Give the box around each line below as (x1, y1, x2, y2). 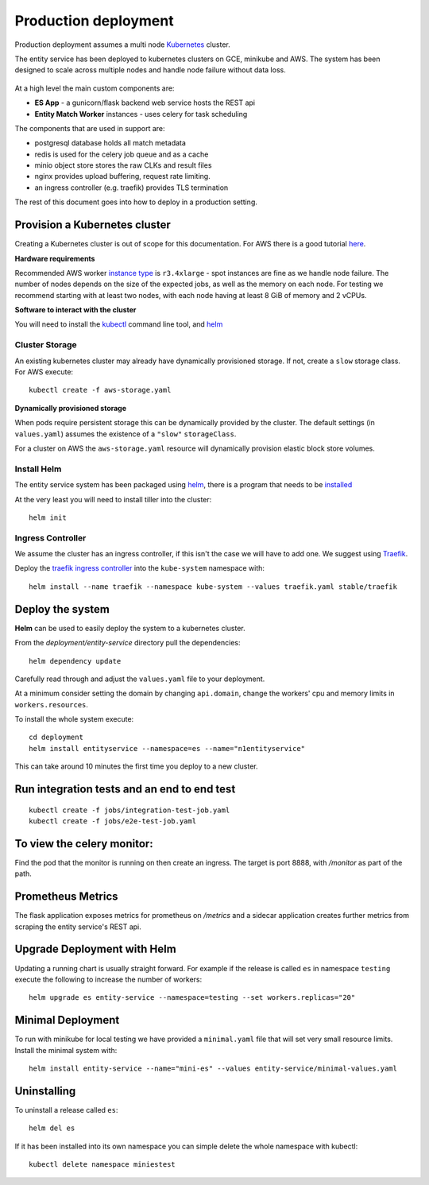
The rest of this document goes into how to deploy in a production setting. (14, 197, 258, 207)
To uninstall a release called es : (14, 1105, 118, 1114)
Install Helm (14, 463, 62, 474)
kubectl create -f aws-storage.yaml (29, 385, 172, 395)
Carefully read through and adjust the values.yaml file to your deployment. (14, 674, 265, 684)
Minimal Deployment (14, 1013, 120, 1027)
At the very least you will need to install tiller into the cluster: (14, 494, 212, 504)
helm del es (29, 1124, 75, 1133)
